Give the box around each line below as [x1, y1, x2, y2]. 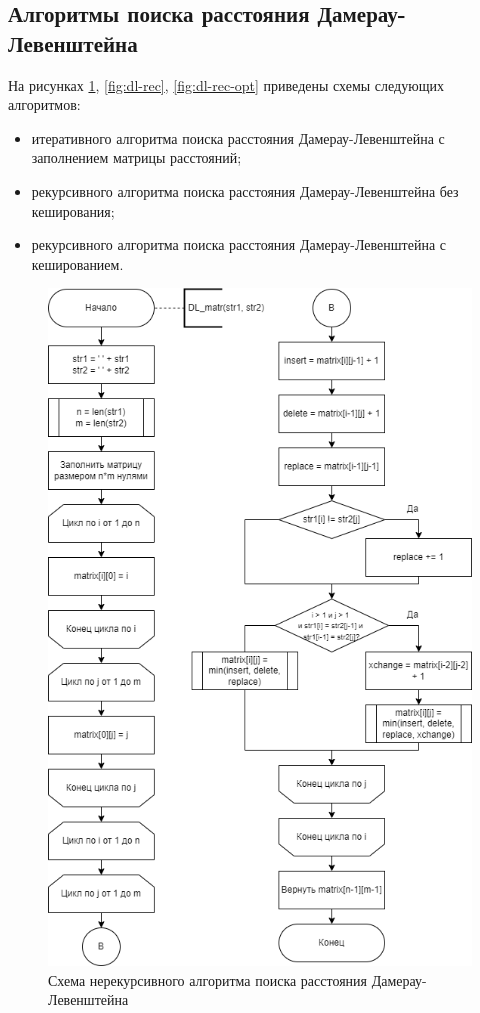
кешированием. [31, 253, 124, 274]
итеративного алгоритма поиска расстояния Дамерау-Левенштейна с [31, 127, 445, 148]
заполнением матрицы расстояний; [31, 147, 242, 168]
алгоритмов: [8, 94, 81, 115]
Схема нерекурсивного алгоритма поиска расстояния [48, 969, 368, 990]
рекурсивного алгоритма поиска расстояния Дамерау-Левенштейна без [31, 180, 459, 201]
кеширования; [31, 200, 115, 221]
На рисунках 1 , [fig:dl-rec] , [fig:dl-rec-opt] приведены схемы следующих [8, 74, 444, 95]
